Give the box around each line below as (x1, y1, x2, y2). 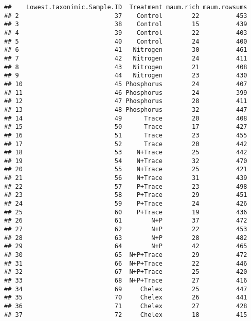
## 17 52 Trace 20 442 (4, 140, 247, 148)
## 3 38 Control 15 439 (4, 21, 247, 28)
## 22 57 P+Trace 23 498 (4, 183, 247, 190)
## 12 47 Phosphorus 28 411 (4, 97, 247, 105)
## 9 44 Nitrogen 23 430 (4, 72, 247, 79)
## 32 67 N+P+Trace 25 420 (4, 268, 247, 276)
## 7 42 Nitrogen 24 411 (4, 54, 247, 62)
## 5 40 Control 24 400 (4, 37, 247, 45)
